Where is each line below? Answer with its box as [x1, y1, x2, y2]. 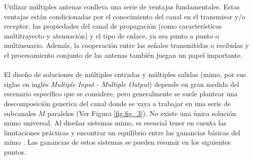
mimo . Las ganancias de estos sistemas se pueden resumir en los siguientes [4, 137, 231, 147]
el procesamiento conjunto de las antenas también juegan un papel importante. [4, 49, 243, 60]
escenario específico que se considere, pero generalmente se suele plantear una [4, 88, 238, 99]
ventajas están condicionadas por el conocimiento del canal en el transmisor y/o [4, 11, 246, 21]
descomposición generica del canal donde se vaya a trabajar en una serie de [4, 98, 231, 108]
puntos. [4, 146, 26, 157]
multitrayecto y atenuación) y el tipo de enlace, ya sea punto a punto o [4, 30, 219, 40]
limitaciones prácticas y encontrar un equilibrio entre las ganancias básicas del [4, 127, 240, 137]
